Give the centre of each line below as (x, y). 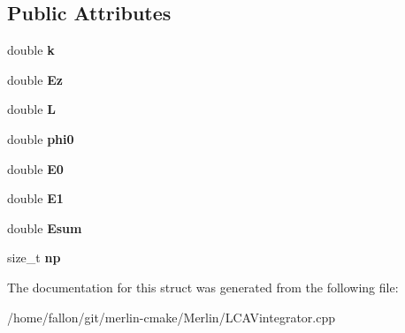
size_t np (34, 257)
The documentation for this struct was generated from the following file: (203, 287)
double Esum (45, 227)
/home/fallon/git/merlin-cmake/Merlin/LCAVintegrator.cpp (171, 317)
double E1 (35, 198)
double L (31, 109)
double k (31, 50)
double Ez (35, 79)
